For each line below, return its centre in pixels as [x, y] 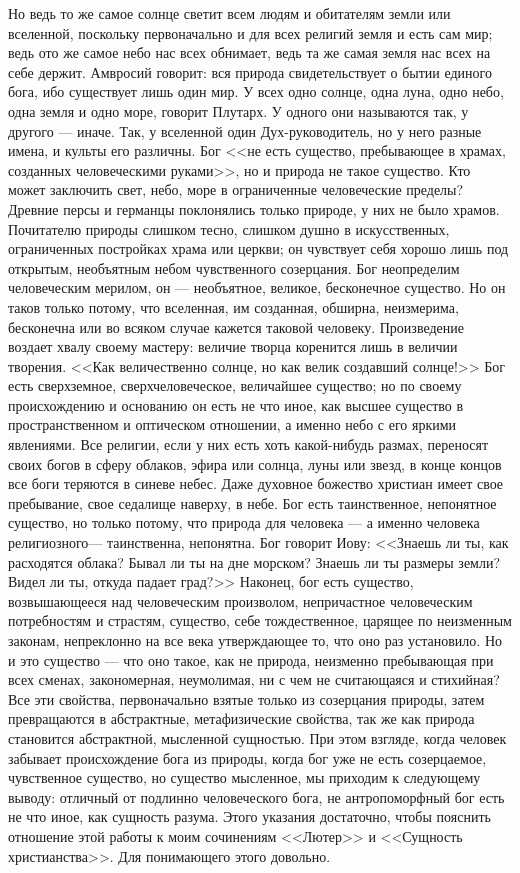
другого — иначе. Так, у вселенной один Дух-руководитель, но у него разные [245, 130]
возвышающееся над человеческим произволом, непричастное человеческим [240, 600]
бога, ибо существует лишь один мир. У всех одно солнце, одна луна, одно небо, [256, 91]
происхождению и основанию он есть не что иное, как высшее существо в [236, 404]
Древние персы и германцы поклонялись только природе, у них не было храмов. [254, 208]
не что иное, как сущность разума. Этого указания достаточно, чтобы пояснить [249, 816]
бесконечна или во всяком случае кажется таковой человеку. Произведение [236, 326]
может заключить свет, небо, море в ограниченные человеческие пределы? [236, 189]
